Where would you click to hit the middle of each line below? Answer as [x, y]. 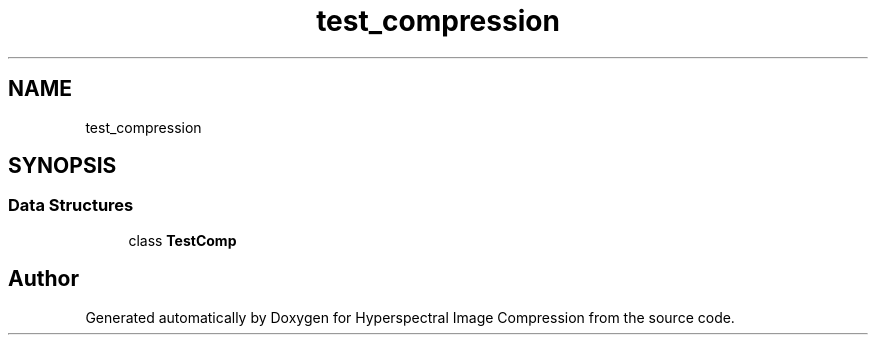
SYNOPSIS [62, 166]
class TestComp [182, 240]
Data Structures [71, 205]
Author [43, 279]
